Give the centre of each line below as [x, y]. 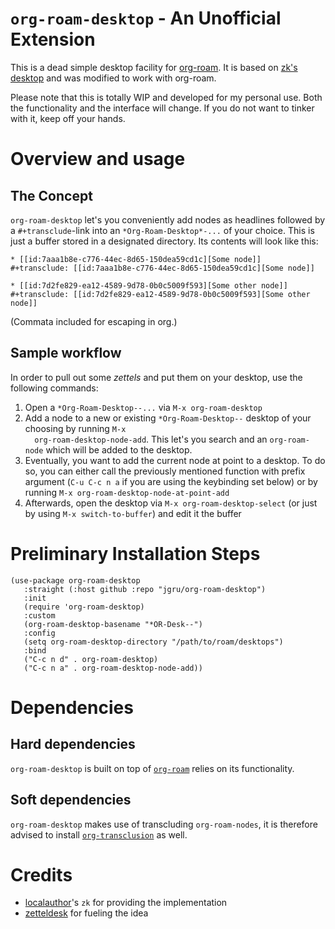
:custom [39, 615]
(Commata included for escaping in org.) [94, 321]
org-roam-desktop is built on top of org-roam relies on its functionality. [152, 768]
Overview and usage [98, 159]
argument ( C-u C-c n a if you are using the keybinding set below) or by [171, 481]
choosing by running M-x [75, 428]
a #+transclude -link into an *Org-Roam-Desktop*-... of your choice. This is [162, 230]
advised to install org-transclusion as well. [99, 834]
